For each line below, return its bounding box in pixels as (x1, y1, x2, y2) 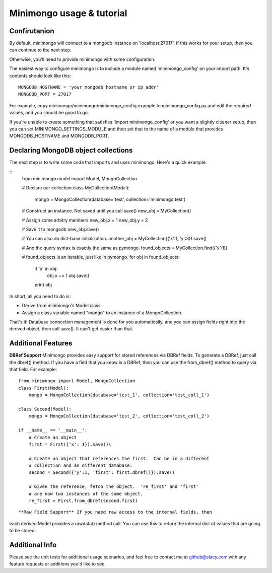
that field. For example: (9, 366, 57, 372)
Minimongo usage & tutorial (9, 8, 127, 19)
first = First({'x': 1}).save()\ (28, 441, 112, 447)
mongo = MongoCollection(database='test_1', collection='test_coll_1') (28, 392, 210, 398)
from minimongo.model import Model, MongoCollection (22, 176, 138, 182)
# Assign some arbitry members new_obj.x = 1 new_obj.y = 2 (22, 217, 148, 223)
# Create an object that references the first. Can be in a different (28, 456, 210, 461)
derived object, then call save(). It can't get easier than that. (9, 326, 133, 332)
